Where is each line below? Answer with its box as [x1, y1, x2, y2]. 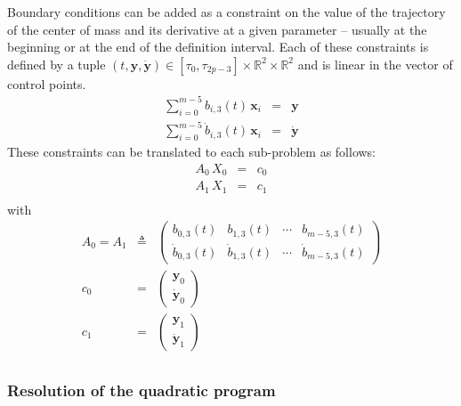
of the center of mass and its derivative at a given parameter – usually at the [7, 20, 427, 38]
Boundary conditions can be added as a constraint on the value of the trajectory [7, 3, 446, 20]
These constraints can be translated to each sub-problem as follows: [7, 142, 376, 161]
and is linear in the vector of [297, 54, 453, 73]
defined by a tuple [7, 54, 106, 73]
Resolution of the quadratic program [7, 378, 276, 401]
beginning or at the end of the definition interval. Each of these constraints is [7, 37, 429, 56]
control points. [7, 74, 86, 93]
